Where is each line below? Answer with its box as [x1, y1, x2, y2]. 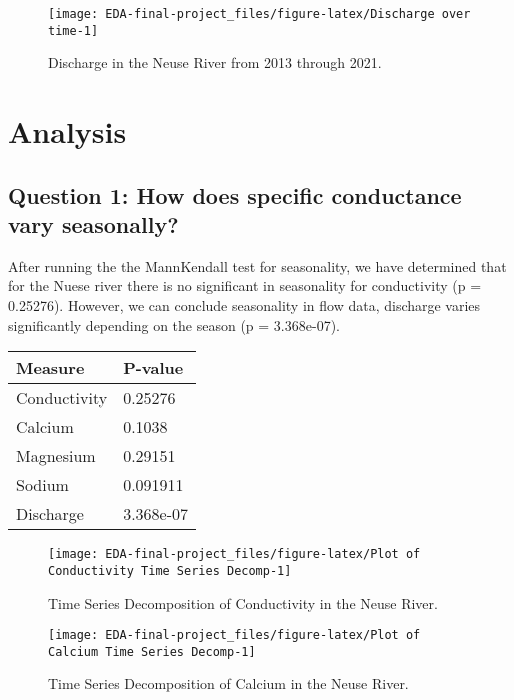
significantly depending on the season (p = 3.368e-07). [8, 314, 340, 335]
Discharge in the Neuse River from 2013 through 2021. [48, 52, 382, 73]
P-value [123, 356, 184, 380]
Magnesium [16, 444, 96, 468]
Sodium [16, 473, 69, 497]
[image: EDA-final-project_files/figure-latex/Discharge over [48, 7, 471, 21]
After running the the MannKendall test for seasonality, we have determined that [8, 255, 507, 276]
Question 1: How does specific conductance [8, 179, 462, 210]
